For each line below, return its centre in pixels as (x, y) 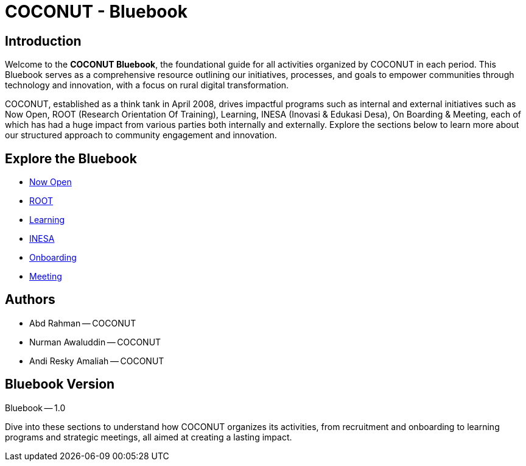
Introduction (43, 41)
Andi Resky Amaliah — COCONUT (97, 361)
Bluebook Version (60, 384)
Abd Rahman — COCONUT (83, 323)
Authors (30, 300)
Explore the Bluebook (71, 158)
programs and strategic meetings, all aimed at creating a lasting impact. (149, 437)
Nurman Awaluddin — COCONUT (95, 342)
